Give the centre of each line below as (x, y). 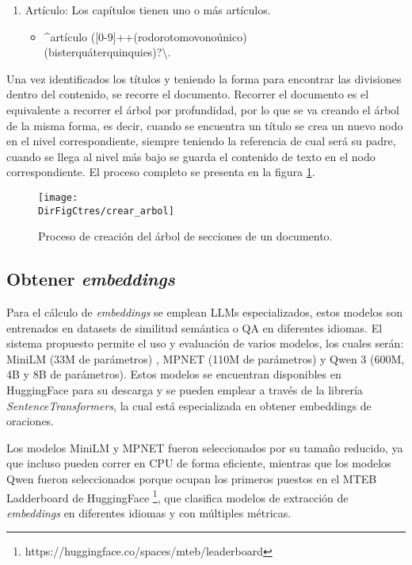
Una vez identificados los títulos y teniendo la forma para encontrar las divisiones (204, 78)
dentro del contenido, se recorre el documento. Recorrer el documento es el (188, 94)
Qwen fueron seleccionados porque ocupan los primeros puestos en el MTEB (192, 478)
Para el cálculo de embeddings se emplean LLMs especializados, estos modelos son (205, 312)
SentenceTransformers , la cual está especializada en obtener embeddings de (189, 405)
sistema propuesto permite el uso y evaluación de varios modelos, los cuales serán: (205, 343)
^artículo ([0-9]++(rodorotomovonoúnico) (145, 36)
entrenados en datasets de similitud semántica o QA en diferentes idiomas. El (195, 327)
